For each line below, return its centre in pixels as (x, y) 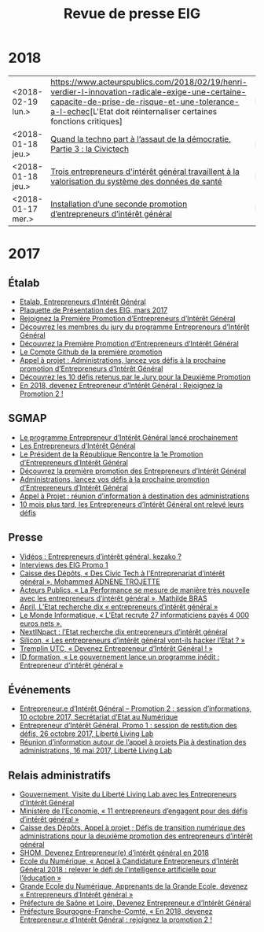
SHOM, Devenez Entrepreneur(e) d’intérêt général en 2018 (114, 853)
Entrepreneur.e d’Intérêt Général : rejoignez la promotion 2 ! (116, 920)
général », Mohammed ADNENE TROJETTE (90, 581)
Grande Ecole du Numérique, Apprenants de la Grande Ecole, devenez (134, 886)
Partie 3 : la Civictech (90, 149)
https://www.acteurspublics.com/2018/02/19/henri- (149, 82)
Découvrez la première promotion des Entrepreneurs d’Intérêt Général (133, 471)
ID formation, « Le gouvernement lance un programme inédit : (119, 656)
